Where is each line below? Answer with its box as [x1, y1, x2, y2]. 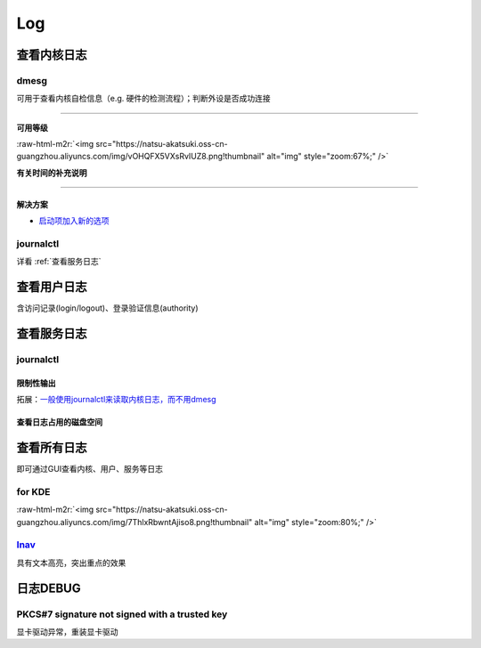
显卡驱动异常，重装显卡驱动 [16, 627, 118, 637]
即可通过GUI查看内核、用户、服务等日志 [16, 464, 164, 474]
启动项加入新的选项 [38, 215, 110, 226]
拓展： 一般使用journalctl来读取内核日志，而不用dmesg [16, 394, 217, 405]
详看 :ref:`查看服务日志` [16, 256, 102, 267]
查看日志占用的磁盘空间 [16, 417, 102, 427]
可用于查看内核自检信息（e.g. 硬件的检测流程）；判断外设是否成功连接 [16, 93, 271, 104]
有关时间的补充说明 [16, 167, 87, 178]
